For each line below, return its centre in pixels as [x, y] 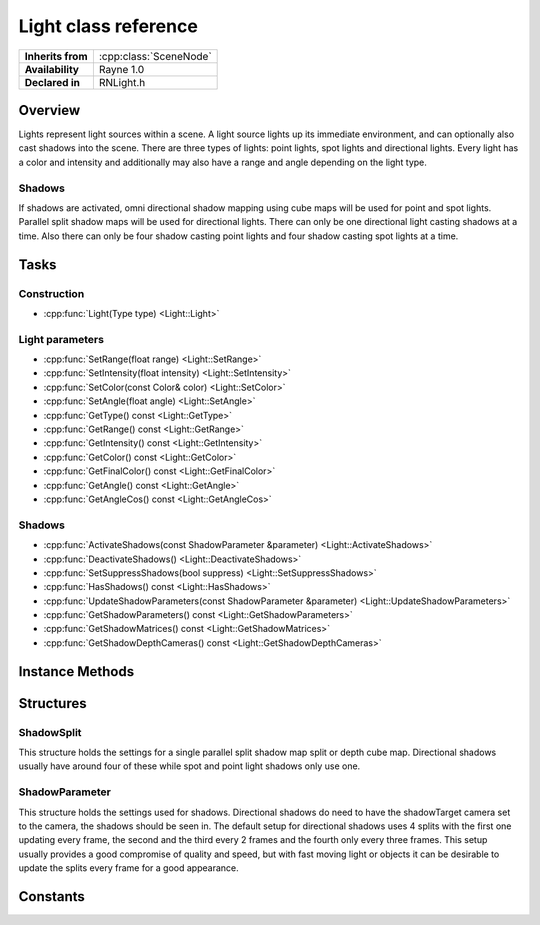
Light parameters [61, 339]
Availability [52, 69]
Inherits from [56, 56]
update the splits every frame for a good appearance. [128, 868]
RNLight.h [122, 82]
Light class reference [108, 26]
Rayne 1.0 [121, 69]
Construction [51, 293]
